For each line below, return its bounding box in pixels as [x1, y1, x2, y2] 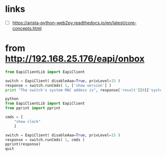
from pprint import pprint [5, 106, 61, 111]
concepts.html [12, 26, 42, 31]
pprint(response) [5, 142, 41, 147]
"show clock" [14, 119, 41, 124]
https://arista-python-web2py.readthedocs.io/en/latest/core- [12, 20, 137, 26]
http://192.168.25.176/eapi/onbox [5, 53, 145, 65]
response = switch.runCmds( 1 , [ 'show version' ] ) [5, 83, 112, 88]
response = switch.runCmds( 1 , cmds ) [5, 137, 85, 142]
